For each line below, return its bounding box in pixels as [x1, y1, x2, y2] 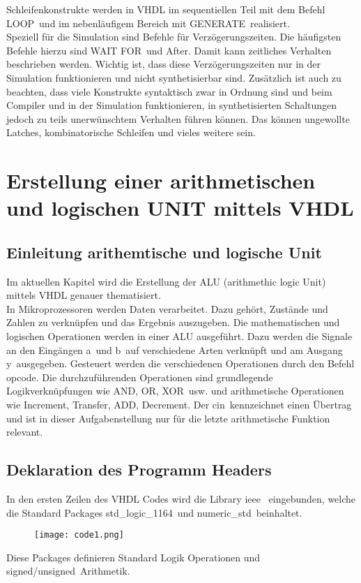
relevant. [6, 425, 43, 439]
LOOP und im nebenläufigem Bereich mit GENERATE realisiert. [6, 15, 290, 30]
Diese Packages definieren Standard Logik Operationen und [6, 549, 261, 564]
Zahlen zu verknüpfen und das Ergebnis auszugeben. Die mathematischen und [6, 315, 340, 330]
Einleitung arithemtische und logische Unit [6, 241, 322, 263]
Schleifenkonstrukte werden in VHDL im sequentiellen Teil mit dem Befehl [6, 2, 325, 16]
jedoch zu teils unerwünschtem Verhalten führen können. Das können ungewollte [6, 111, 350, 126]
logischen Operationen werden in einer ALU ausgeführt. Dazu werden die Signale [6, 329, 353, 344]
